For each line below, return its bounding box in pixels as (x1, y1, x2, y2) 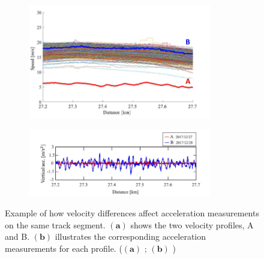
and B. (5, 230, 30, 243)
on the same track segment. (5, 218, 106, 231)
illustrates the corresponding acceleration (55, 230, 206, 243)
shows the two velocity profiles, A (130, 218, 254, 231)
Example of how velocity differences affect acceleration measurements (5, 207, 259, 219)
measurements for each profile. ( (5, 242, 122, 255)
